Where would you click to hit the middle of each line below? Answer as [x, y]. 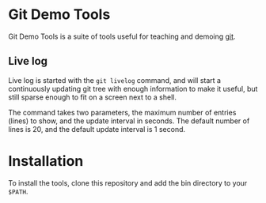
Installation [46, 161]
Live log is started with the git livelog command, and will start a [115, 80]
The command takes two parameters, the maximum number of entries [122, 112]
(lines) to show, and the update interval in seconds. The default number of [129, 121]
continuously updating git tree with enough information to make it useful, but [133, 88]
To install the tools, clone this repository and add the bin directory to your [128, 182]
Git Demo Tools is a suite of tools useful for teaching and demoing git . [122, 36]
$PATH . [18, 191]
